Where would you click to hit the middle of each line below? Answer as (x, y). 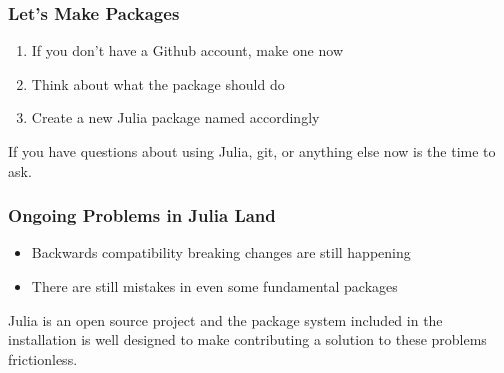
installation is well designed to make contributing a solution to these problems (247, 339)
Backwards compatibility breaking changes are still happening (221, 252)
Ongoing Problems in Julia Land (142, 215)
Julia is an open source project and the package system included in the (225, 319)
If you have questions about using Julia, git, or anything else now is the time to (252, 151)
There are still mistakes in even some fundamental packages (214, 286)
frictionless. (43, 358)
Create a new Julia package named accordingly (175, 117)
